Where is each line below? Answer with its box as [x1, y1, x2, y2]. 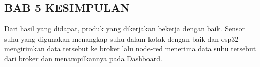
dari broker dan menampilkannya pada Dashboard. [4, 53, 162, 63]
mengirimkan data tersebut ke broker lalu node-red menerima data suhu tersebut [4, 43, 256, 54]
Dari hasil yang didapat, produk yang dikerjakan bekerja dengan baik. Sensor [4, 23, 245, 34]
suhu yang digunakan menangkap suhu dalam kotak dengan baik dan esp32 [4, 33, 239, 44]
